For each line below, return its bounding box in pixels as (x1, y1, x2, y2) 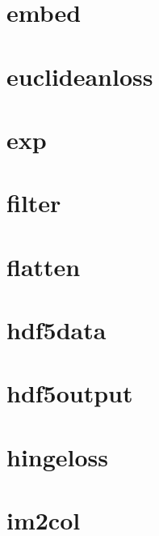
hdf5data (6, 313, 107, 347)
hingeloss (6, 440, 109, 473)
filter (6, 186, 61, 219)
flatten (6, 249, 81, 283)
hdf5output (6, 376, 133, 410)
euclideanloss (6, 59, 153, 92)
